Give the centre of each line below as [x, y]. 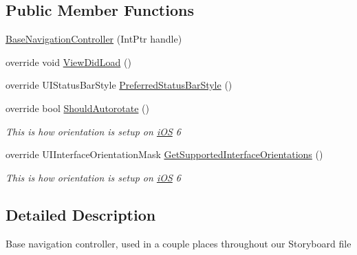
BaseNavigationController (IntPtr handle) [94, 39]
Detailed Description [81, 214]
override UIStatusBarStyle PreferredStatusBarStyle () [119, 85]
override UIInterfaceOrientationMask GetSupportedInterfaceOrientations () [164, 154]
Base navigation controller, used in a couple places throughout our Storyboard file [178, 243]
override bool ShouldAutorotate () [78, 108]
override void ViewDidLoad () [68, 62]
